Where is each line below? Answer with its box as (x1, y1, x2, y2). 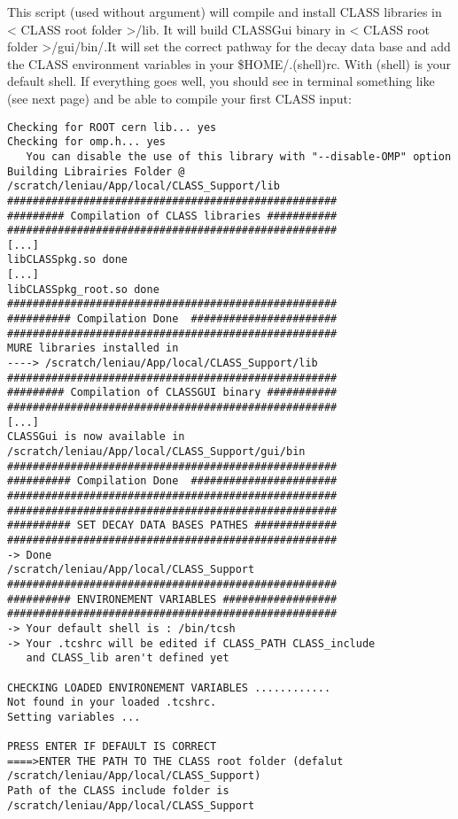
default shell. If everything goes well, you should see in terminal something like (7, 72, 435, 90)
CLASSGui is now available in (7, 430, 185, 444)
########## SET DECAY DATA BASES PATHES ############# (7, 519, 338, 532)
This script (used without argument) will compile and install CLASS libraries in (7, 3, 442, 20)
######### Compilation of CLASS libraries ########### (7, 209, 338, 222)
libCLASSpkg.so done (7, 253, 128, 267)
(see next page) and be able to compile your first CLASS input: (7, 89, 352, 107)
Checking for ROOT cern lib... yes (7, 120, 217, 134)
